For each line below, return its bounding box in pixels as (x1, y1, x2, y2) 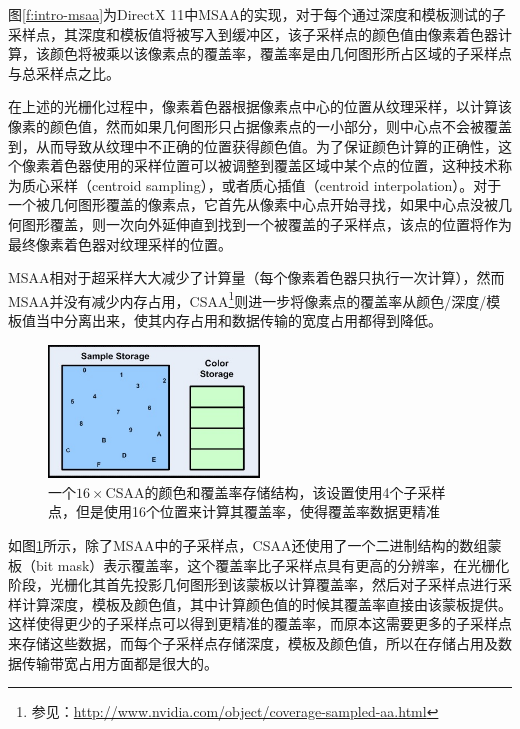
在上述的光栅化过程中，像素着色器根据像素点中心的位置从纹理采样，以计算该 (8, 96, 512, 117)
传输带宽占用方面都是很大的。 (21, 652, 218, 673)
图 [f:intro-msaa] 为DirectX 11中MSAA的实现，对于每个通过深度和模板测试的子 (8, 4, 506, 24)
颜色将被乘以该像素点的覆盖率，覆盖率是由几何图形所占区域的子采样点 (49, 43, 512, 64)
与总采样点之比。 (8, 62, 120, 83)
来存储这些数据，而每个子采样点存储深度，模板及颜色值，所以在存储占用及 (8, 632, 498, 653)
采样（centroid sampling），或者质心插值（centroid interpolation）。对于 (49, 174, 502, 195)
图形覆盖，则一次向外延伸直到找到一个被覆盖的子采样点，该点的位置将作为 (21, 213, 512, 234)
